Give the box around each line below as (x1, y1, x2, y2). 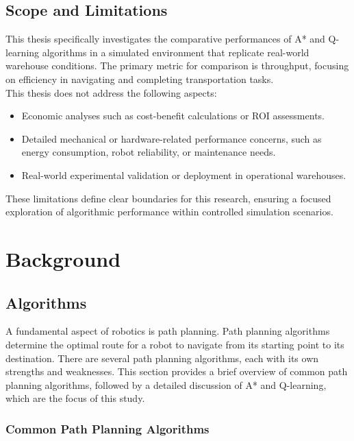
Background (5, 244, 121, 272)
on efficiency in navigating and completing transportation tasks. (5, 71, 274, 86)
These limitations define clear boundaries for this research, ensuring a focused (5, 191, 331, 205)
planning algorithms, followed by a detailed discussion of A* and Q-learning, (5, 377, 327, 392)
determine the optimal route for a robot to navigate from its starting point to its (5, 337, 344, 351)
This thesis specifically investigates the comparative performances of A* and (5, 32, 325, 46)
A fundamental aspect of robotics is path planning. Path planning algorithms (5, 324, 330, 338)
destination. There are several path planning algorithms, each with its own (5, 350, 319, 365)
